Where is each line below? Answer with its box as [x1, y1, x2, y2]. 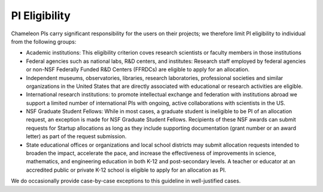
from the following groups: [11, 38, 77, 45]
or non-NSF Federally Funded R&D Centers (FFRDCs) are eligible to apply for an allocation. [26, 66, 250, 73]
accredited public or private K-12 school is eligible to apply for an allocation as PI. [26, 166, 227, 173]
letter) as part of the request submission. [26, 133, 127, 140]
